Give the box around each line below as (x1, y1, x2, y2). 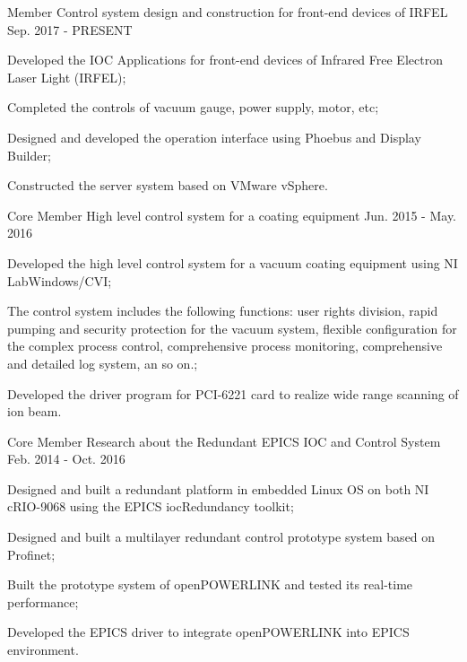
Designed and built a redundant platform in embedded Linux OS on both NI (7, 479, 429, 498)
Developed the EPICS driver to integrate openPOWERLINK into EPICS (7, 623, 410, 641)
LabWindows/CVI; (7, 271, 112, 290)
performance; (7, 592, 79, 611)
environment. (7, 640, 79, 659)
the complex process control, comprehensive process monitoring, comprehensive (7, 336, 443, 355)
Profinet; (7, 544, 56, 563)
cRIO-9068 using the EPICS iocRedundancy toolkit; (7, 497, 294, 516)
